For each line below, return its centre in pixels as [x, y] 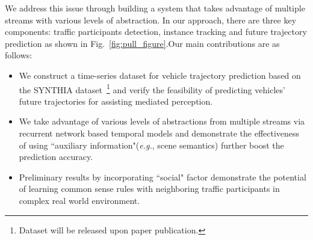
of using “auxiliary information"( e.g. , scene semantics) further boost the [151, 145]
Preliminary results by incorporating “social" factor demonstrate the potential [163, 177]
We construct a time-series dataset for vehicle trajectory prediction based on [160, 75]
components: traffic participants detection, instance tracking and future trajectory [156, 32]
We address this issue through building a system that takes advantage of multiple [155, 8]
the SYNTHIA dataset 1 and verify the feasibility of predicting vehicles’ [152, 88]
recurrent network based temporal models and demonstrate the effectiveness [159, 133]
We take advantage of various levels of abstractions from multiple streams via [162, 121]
